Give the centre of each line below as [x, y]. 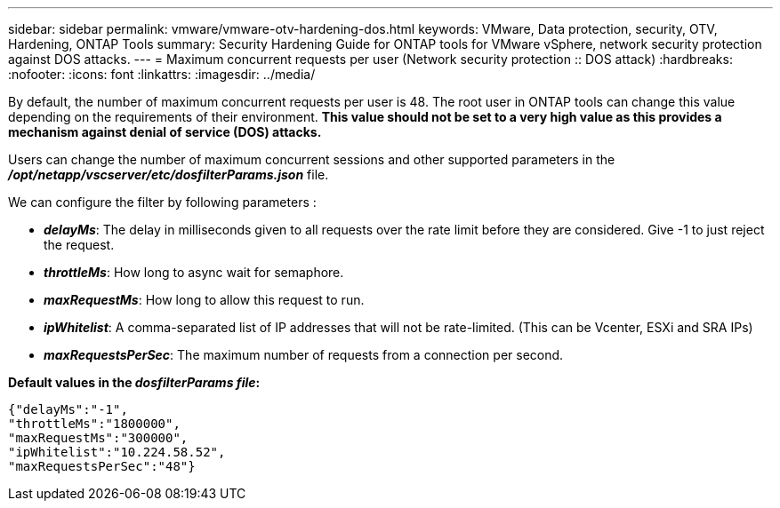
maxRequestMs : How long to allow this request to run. [204, 300]
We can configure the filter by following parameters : [162, 202]
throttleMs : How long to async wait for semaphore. [194, 272]
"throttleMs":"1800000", [94, 424]
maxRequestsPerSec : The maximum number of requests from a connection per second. [304, 355]
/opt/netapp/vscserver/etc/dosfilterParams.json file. [169, 175]
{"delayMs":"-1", [68, 409]
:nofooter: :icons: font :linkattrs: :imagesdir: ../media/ [162, 74]
